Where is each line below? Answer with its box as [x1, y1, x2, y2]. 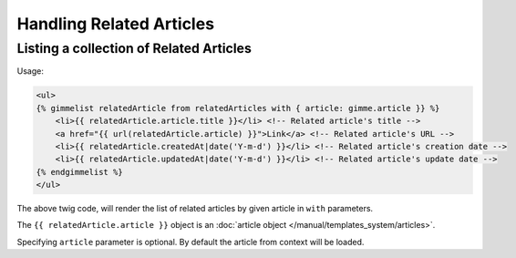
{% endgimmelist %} [36, 167, 123, 177]
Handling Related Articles [16, 14, 214, 34]
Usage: [16, 66, 45, 77]
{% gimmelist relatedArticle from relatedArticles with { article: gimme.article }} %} [36, 103, 440, 113]
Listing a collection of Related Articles [16, 40, 253, 57]
